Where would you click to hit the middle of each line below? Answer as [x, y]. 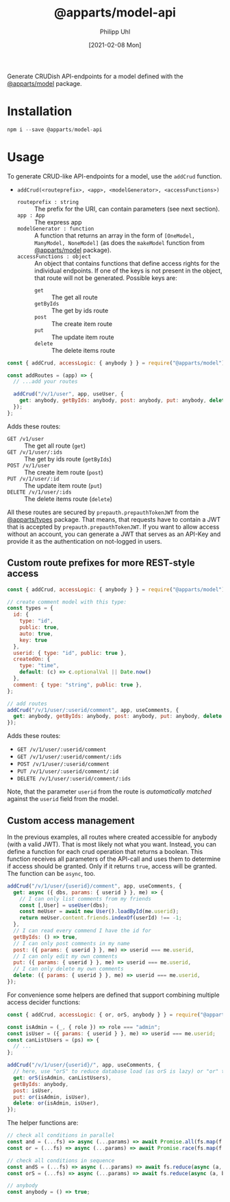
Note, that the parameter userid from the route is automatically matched [110, 791]
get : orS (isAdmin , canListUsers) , [62, 1078]
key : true [34, 640]
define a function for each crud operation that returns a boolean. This [105, 851]
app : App [31, 215]
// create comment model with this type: [67, 602]
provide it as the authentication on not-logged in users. [85, 541]
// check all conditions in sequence [61, 1160]
